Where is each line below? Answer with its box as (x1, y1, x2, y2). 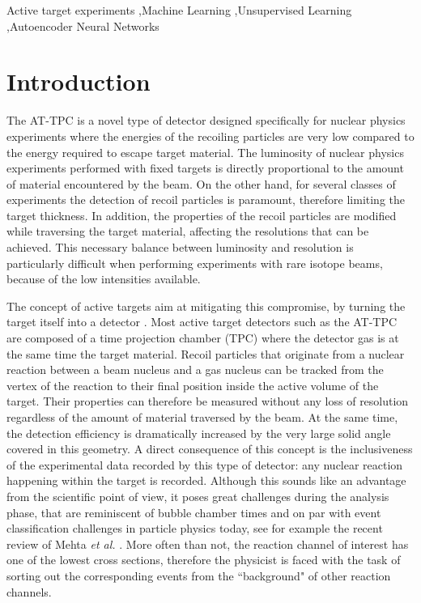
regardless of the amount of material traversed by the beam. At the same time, (6, 409, 398, 425)
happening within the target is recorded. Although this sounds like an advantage (6, 472, 406, 489)
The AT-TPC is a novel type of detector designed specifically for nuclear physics (6, 112, 406, 129)
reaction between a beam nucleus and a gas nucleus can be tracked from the (6, 361, 384, 378)
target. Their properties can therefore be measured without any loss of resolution (6, 393, 409, 410)
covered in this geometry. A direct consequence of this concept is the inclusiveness (6, 440, 413, 457)
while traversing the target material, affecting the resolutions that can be (6, 223, 369, 240)
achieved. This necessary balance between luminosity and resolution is (6, 239, 354, 256)
